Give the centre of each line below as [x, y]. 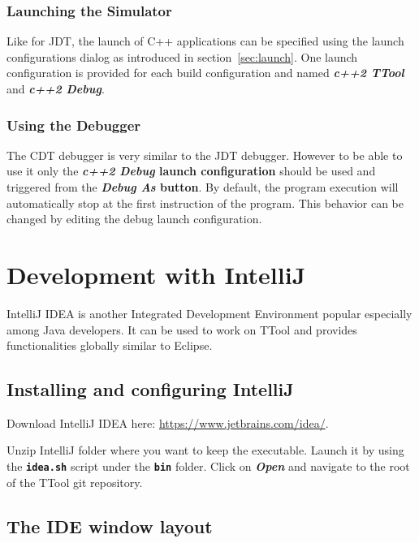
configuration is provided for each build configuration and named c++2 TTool [205, 73]
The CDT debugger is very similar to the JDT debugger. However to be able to [205, 155]
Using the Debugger [74, 125]
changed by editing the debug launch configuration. [134, 219]
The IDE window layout [110, 526]
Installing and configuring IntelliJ [150, 389]
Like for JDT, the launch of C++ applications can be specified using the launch [205, 41]
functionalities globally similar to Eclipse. [110, 345]
